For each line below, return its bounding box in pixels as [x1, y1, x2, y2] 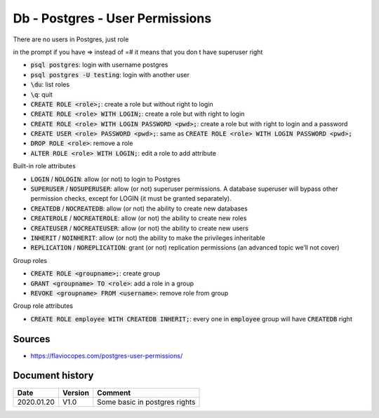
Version [62, 388, 89, 398]
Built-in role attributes [13, 162, 77, 170]
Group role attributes [13, 302, 74, 310]
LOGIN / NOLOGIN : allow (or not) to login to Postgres [30, 175, 180, 183]
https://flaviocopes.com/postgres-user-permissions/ [30, 351, 183, 360]
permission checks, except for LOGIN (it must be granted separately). [30, 194, 232, 203]
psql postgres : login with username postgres [30, 60, 168, 69]
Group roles [13, 256, 48, 264]
